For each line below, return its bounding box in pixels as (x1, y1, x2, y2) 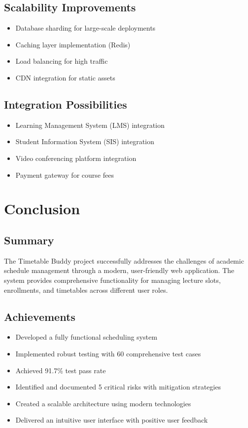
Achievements (4, 309, 75, 324)
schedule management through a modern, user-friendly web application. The (4, 265, 234, 275)
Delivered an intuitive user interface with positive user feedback (15, 415, 208, 425)
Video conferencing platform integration (15, 153, 137, 163)
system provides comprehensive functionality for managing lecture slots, (4, 274, 221, 285)
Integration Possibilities (4, 96, 127, 112)
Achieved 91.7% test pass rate (15, 365, 106, 375)
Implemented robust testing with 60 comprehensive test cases (15, 348, 201, 358)
